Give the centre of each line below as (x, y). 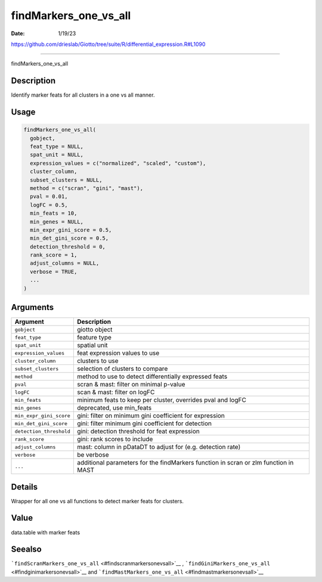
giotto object (95, 330)
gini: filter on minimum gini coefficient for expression (151, 416)
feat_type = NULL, (57, 147)
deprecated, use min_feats (114, 408)
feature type (94, 338)
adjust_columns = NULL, (65, 263)
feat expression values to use (118, 353)
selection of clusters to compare (122, 369)
